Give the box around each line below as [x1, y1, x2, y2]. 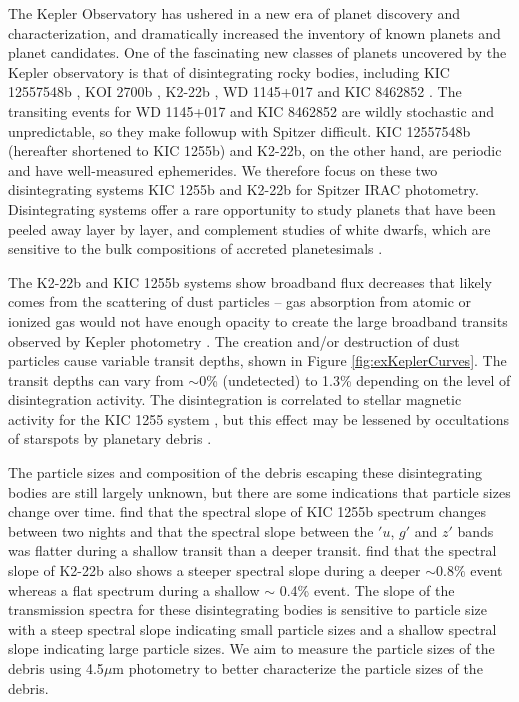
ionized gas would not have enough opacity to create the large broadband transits [8, 310, 508, 331]
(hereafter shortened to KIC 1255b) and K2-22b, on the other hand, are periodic [8, 140, 502, 161]
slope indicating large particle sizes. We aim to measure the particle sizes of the [8, 638, 495, 659]
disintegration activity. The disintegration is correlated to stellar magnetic [8, 389, 462, 410]
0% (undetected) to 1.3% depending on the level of [199, 369, 511, 390]
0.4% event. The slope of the [279, 579, 455, 600]
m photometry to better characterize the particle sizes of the [112, 658, 483, 678]
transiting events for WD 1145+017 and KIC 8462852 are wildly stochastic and [8, 100, 494, 121]
